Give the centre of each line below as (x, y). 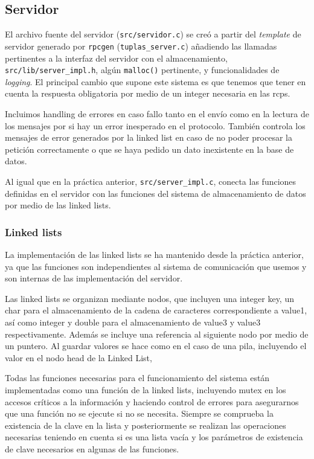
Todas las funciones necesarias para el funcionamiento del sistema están (137, 378)
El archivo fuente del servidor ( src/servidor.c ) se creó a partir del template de (153, 34)
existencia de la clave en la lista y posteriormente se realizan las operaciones (146, 425)
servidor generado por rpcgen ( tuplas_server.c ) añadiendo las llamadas (141, 46)
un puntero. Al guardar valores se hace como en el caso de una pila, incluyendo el (156, 346)
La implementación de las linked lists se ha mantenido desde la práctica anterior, (154, 254)
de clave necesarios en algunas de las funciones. (92, 448)
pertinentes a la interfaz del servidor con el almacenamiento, (116, 58)
